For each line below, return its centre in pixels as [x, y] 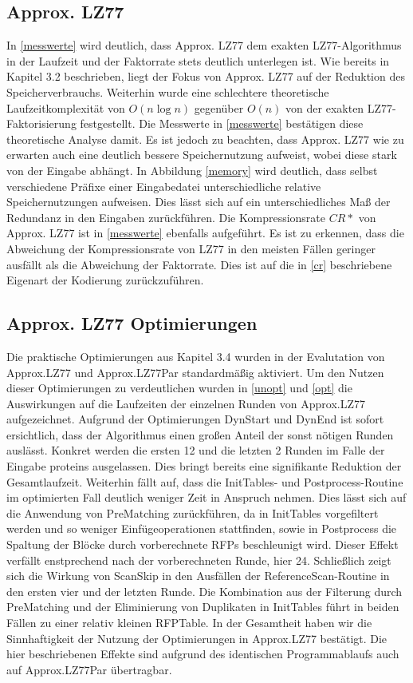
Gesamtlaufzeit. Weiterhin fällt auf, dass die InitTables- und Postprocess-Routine [205, 481]
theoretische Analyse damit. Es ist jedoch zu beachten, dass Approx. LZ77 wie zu [205, 139]
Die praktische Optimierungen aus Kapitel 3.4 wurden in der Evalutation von [196, 356]
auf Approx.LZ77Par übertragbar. [89, 669]
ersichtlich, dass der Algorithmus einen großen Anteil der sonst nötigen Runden [200, 434]
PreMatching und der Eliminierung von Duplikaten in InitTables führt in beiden [203, 607]
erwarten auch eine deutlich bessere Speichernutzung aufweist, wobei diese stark [202, 155]
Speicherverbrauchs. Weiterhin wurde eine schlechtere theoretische [168, 91]
